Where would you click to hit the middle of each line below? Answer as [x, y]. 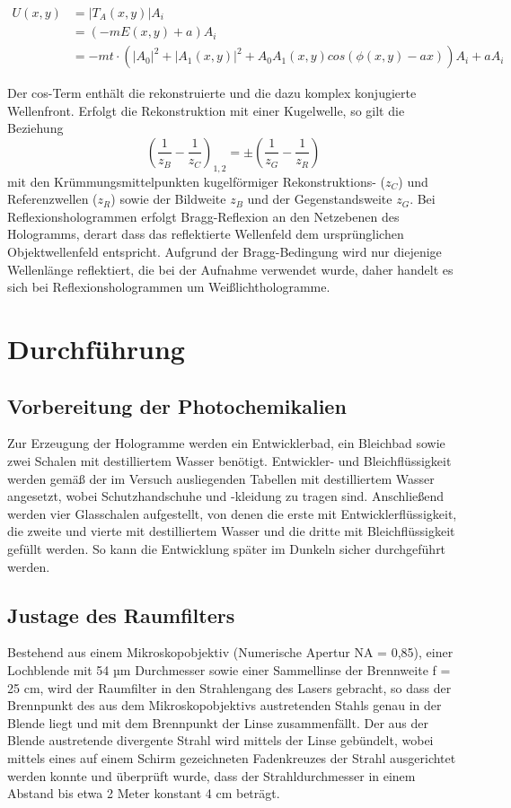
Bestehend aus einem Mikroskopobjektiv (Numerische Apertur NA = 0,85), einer [230, 652]
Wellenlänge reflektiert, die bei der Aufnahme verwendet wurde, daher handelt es [230, 269]
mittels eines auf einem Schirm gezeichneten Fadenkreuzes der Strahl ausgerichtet [232, 757]
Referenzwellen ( [53, 199]
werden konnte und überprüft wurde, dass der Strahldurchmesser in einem [211, 775]
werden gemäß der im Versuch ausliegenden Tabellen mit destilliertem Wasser [221, 478]
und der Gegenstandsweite [320, 199]
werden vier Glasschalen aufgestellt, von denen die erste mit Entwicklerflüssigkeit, [232, 513]
